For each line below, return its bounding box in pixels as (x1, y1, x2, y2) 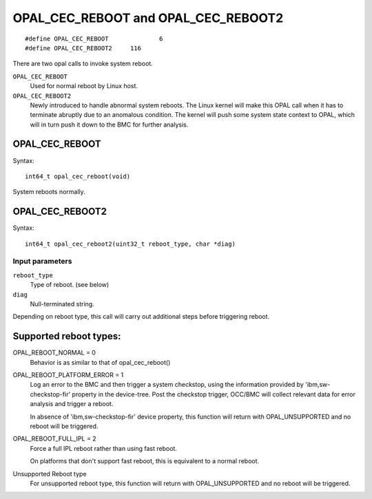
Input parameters (12, 257, 72, 266)
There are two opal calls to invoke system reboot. (12, 59, 153, 68)
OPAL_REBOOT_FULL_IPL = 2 (12, 434, 96, 443)
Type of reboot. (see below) (30, 281, 110, 289)
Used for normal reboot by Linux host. (30, 82, 138, 90)
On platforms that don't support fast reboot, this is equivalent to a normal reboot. (30, 457, 260, 465)
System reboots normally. (12, 188, 85, 196)
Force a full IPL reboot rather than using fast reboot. (30, 444, 177, 452)
